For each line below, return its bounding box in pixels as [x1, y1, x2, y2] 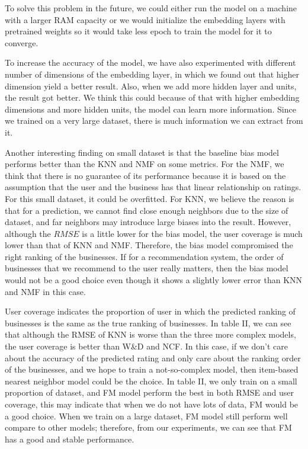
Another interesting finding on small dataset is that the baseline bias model [5, 146, 279, 158]
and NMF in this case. [5, 285, 86, 297]
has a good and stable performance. [5, 432, 134, 445]
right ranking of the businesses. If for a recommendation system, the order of [5, 250, 284, 262]
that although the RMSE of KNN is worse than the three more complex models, [5, 328, 296, 341]
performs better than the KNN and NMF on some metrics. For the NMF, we [5, 158, 284, 170]
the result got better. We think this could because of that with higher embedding [5, 91, 300, 104]
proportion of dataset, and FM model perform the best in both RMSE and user [5, 386, 294, 399]
